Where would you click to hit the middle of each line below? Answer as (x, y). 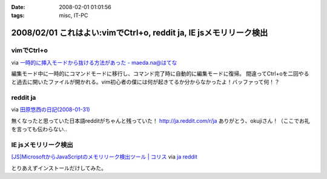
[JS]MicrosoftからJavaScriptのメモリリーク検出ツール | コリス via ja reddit (104, 157)
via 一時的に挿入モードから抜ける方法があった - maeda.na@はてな (94, 62)
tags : (18, 16)
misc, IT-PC (74, 16)
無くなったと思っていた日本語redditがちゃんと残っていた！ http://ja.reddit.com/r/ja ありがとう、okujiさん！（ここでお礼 (160, 120)
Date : (18, 7)
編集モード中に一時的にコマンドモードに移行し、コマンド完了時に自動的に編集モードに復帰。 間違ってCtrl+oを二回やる (160, 73)
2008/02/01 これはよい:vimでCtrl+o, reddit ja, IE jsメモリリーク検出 (140, 33)
